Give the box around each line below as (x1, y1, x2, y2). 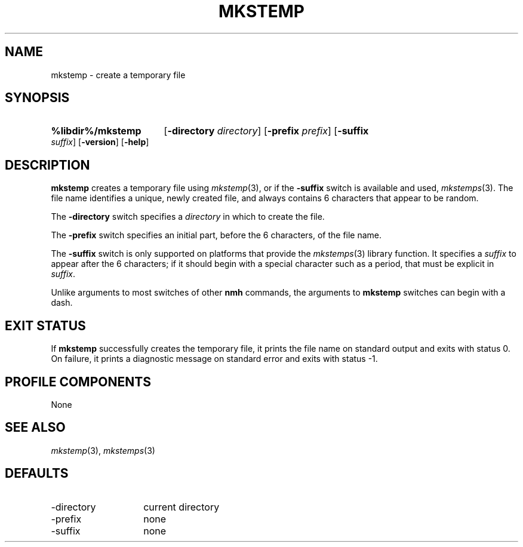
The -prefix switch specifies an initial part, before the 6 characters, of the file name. (51, 230, 382, 241)
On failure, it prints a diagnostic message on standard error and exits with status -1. (51, 354, 378, 364)
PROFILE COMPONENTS (5, 374, 151, 389)
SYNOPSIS (5, 90, 70, 106)
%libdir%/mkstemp (51, 125, 141, 137)
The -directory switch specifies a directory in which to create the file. (51, 211, 325, 222)
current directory (143, 500, 220, 513)
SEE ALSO (5, 420, 66, 435)
